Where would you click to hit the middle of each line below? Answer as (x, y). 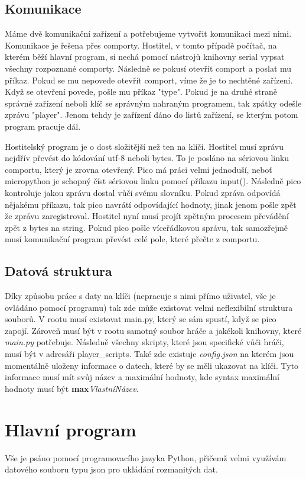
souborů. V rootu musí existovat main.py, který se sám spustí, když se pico (141, 319)
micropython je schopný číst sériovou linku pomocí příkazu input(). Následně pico (153, 181)
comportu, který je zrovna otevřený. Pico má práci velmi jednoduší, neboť (139, 169)
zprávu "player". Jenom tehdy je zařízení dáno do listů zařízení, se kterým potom (152, 115)
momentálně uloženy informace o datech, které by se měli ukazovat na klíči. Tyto (152, 365)
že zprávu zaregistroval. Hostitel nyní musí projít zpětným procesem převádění (147, 216)
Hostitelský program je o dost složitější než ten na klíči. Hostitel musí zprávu (144, 146)
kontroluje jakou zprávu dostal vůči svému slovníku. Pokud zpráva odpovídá (143, 192)
